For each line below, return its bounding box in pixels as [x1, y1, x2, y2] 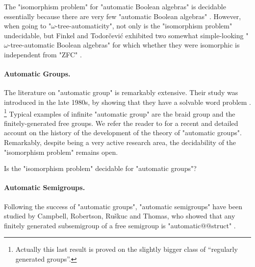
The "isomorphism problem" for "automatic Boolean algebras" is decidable [4, 1, 226, 11]
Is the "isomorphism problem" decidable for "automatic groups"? [4, 163, 197, 173]
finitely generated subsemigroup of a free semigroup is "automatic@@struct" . [4, 220, 236, 230]
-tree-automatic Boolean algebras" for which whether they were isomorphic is [8, 40, 240, 50]
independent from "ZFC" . [4, 49, 82, 59]
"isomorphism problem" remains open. [4, 146, 118, 157]
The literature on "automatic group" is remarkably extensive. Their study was [4, 87, 238, 97]
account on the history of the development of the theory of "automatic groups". [4, 127, 242, 138]
